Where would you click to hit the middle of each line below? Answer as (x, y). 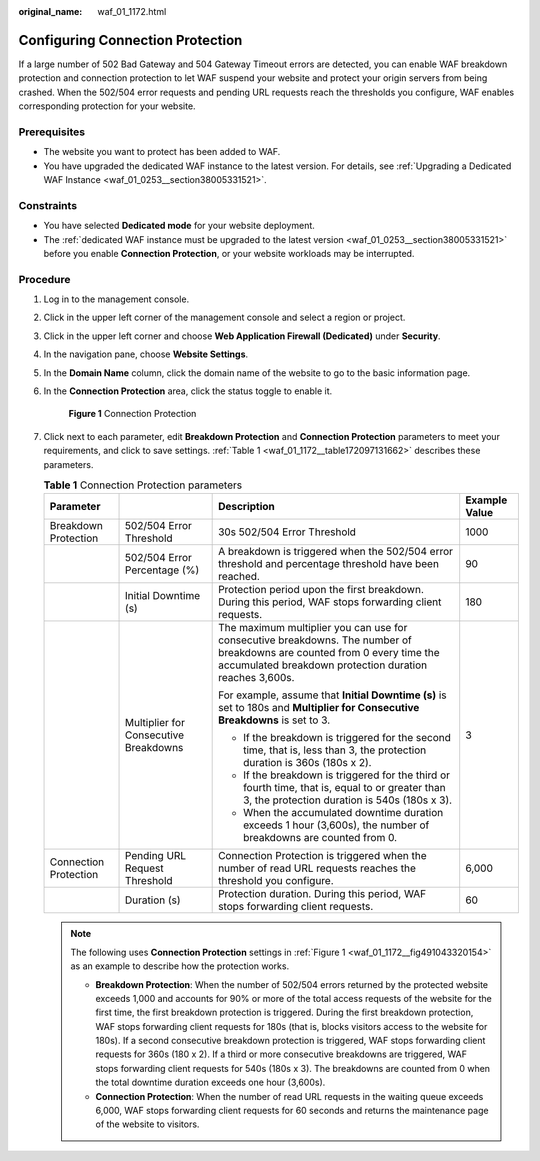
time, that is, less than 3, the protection (335, 750)
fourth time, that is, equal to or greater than (344, 788)
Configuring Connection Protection (130, 40)
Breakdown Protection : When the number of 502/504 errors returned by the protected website (292, 984)
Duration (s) (153, 900)
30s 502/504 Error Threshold (287, 532)
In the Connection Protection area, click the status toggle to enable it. (188, 391)
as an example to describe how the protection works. (180, 966)
